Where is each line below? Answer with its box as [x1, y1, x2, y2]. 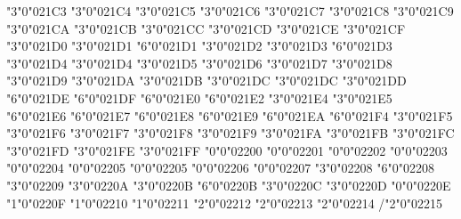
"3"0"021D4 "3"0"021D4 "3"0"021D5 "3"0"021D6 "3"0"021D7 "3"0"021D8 [6, 53, 392, 72]
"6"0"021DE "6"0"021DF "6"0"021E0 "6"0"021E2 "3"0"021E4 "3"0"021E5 [6, 88, 392, 107]
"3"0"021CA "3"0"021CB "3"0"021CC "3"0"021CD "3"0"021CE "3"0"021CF [6, 19, 406, 37]
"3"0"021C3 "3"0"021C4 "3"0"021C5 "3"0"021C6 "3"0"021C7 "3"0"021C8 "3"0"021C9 [6, 2, 454, 20]
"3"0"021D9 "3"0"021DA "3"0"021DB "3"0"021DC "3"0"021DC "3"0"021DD [6, 71, 407, 90]
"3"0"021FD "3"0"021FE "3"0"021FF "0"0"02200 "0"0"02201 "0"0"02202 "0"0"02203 [6, 141, 448, 159]
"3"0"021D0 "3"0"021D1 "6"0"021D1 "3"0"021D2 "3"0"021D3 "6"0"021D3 [6, 36, 392, 55]
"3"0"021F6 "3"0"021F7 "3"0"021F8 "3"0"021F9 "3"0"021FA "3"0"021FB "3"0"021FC [6, 124, 455, 142]
